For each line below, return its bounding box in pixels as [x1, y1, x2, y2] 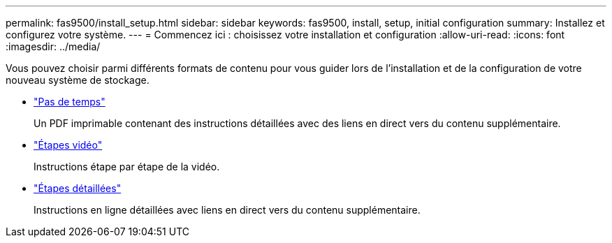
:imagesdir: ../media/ [6, 40, 101, 52]
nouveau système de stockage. [6, 74, 150, 86]
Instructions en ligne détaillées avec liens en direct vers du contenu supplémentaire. [34, 204, 421, 216]
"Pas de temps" [34, 96, 105, 108]
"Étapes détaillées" [34, 182, 122, 194]
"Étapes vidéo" [34, 139, 103, 151]
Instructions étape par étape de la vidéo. [34, 161, 220, 172]
